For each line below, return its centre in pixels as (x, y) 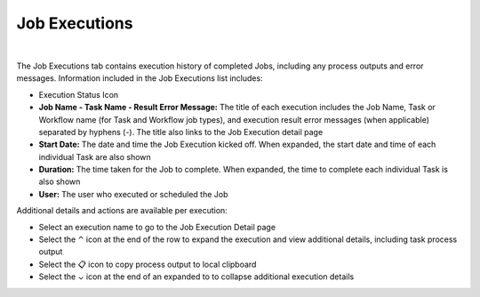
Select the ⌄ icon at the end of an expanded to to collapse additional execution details (196, 277)
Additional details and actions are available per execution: (122, 211)
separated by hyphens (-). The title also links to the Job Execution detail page (181, 132)
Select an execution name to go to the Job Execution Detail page (157, 227)
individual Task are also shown (95, 157)
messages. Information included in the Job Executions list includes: (140, 78)
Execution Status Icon (79, 94)
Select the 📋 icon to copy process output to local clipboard (148, 264)
